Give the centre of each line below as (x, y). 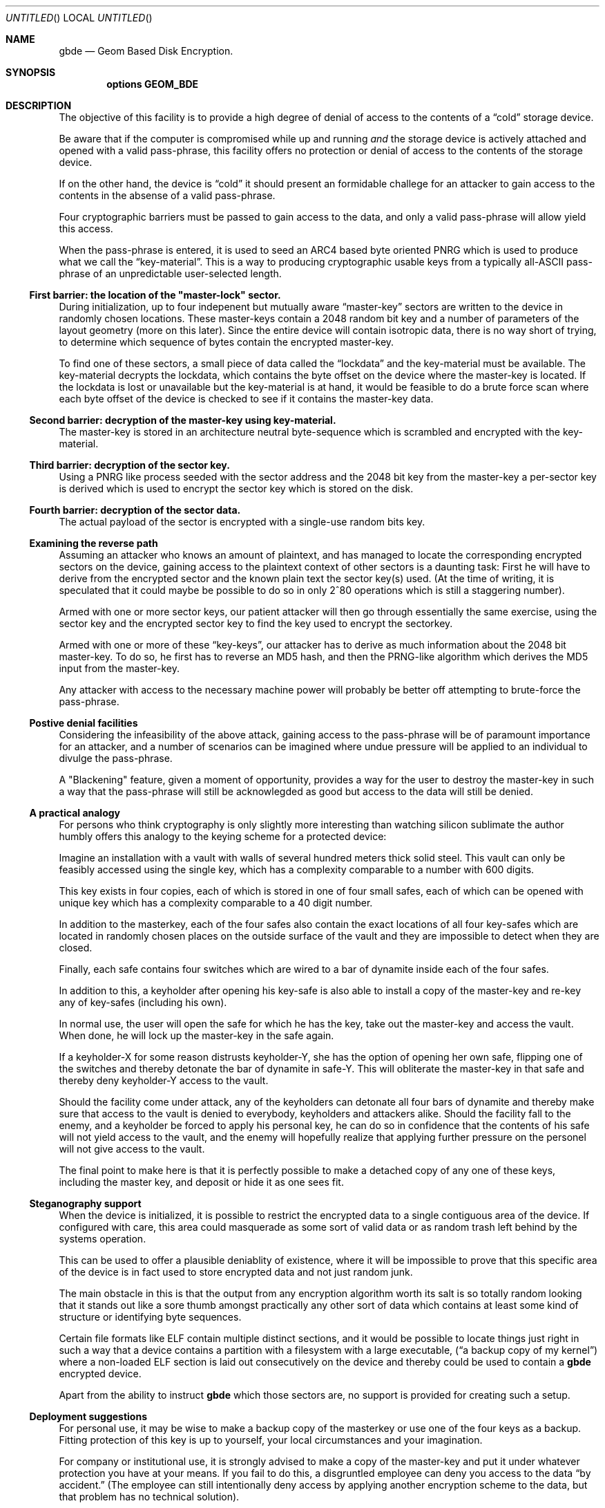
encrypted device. (100, 1374)
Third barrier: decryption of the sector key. (129, 465)
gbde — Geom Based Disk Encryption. (146, 51)
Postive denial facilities (84, 723)
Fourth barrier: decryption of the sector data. (135, 510)
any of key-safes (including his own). (143, 1002)
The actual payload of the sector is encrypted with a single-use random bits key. (242, 522)
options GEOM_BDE (153, 84)
